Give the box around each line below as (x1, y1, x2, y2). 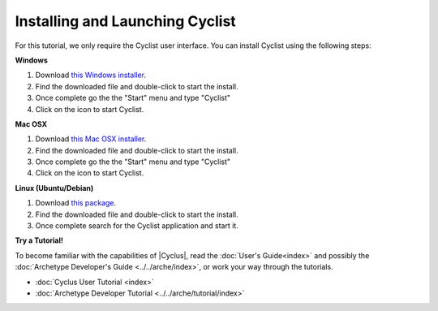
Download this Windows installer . (35, 70, 146, 80)
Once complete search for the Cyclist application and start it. (35, 221, 238, 231)
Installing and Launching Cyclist (15, 12, 237, 30)
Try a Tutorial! (15, 235, 64, 245)
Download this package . (35, 198, 117, 208)
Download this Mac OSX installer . (35, 134, 147, 144)
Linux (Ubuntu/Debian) (15, 183, 94, 192)
